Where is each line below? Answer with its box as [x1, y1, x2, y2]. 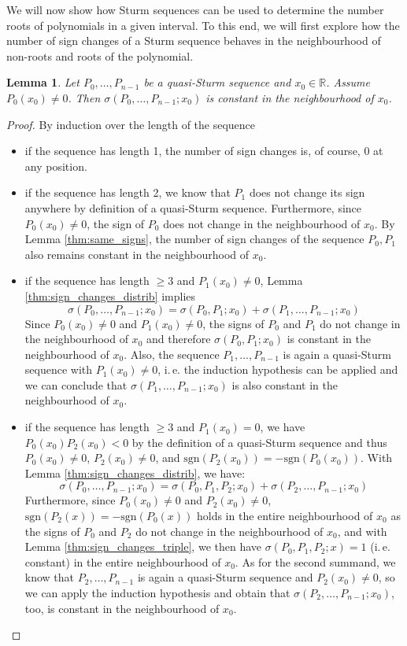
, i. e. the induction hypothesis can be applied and [157, 361, 398, 378]
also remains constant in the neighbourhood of [24, 245, 250, 262]
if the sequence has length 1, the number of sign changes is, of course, [24, 142, 361, 159]
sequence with [24, 361, 93, 378]
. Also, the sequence [124, 345, 220, 362]
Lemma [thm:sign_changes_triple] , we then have [24, 538, 262, 555]
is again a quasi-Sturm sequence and [137, 569, 313, 585]
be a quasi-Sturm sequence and [143, 74, 291, 90]
